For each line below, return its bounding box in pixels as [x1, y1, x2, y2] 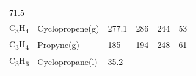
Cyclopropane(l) [37, 55, 98, 67]
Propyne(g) [37, 38, 79, 51]
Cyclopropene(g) [37, 21, 100, 34]
